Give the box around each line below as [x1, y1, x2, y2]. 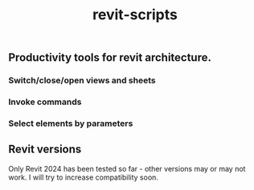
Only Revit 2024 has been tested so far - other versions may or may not [8, 164, 246, 173]
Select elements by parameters [8, 118, 133, 129]
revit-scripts [92, 6, 178, 24]
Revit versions [8, 143, 82, 156]
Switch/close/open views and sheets [8, 75, 156, 86]
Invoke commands [8, 96, 82, 107]
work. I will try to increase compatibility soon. [8, 172, 159, 182]
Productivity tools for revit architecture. [8, 51, 211, 65]
